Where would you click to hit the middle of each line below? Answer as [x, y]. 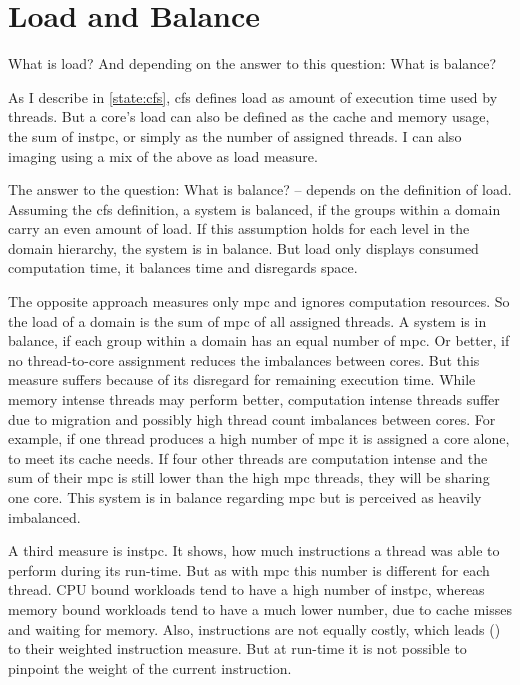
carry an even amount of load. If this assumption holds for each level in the [239, 228]
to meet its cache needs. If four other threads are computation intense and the [248, 457]
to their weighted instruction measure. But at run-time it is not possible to [237, 648]
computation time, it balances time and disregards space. [183, 267]
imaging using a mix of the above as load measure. [163, 155]
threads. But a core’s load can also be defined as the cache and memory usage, [249, 116]
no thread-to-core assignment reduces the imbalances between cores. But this [244, 359]
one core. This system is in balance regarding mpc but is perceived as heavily [245, 497]
